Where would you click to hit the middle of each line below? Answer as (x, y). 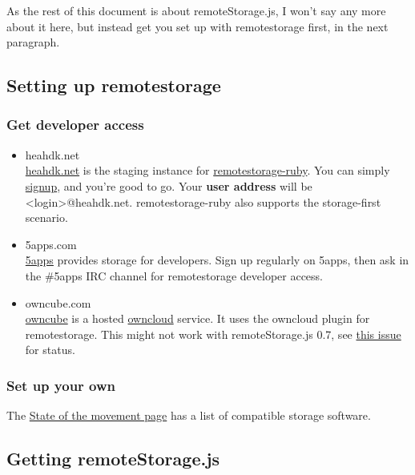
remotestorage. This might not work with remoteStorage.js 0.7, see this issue (213, 334)
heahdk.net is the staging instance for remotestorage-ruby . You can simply (207, 170)
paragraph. (33, 42)
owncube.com (58, 302)
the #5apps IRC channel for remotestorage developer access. (174, 275)
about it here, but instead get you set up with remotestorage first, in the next (197, 26)
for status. (50, 350)
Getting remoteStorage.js (113, 459)
